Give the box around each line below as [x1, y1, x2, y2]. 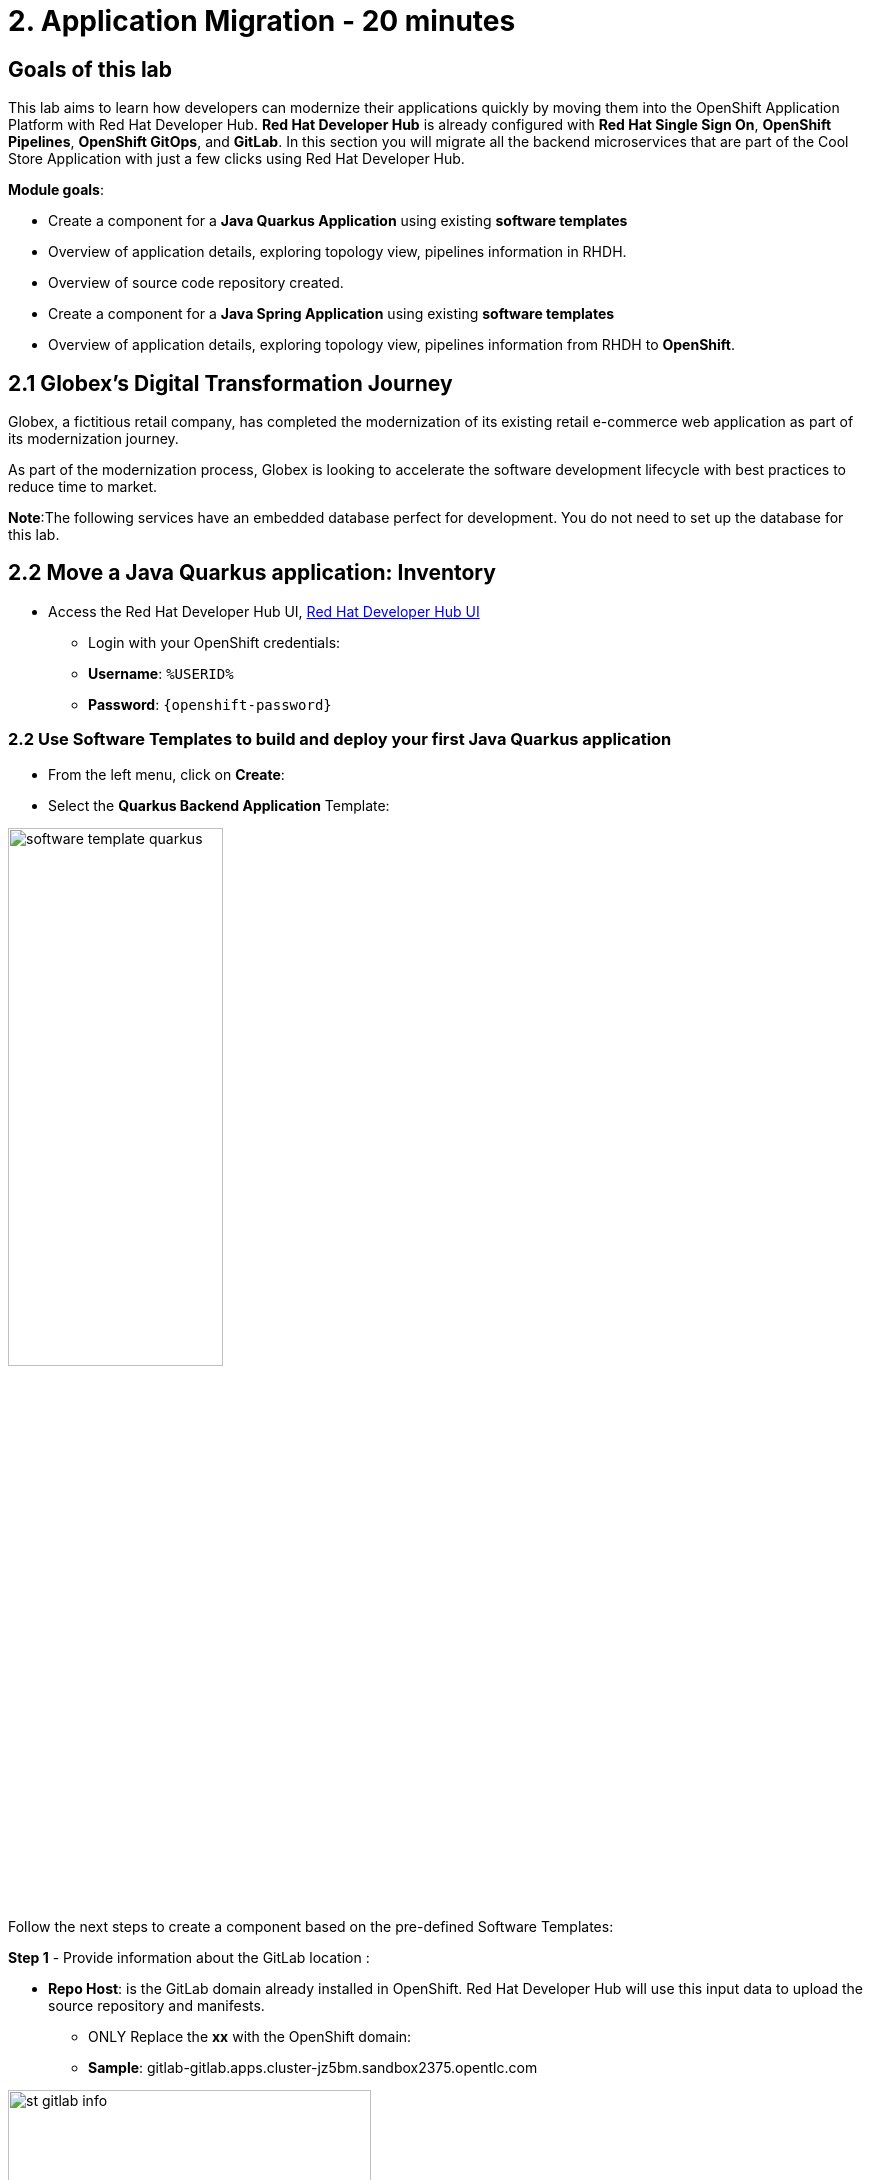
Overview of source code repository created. [48, 274, 344, 292]
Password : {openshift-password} [88, 695, 332, 713]
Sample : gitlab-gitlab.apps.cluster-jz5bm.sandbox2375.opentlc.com [88, 2058, 538, 2076]
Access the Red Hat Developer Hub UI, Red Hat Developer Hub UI [48, 602, 480, 620]
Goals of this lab [8, 56, 173, 82]
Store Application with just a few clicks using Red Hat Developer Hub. [8, 150, 465, 168]
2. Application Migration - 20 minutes [8, 4, 516, 38]
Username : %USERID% [88, 664, 234, 682]
